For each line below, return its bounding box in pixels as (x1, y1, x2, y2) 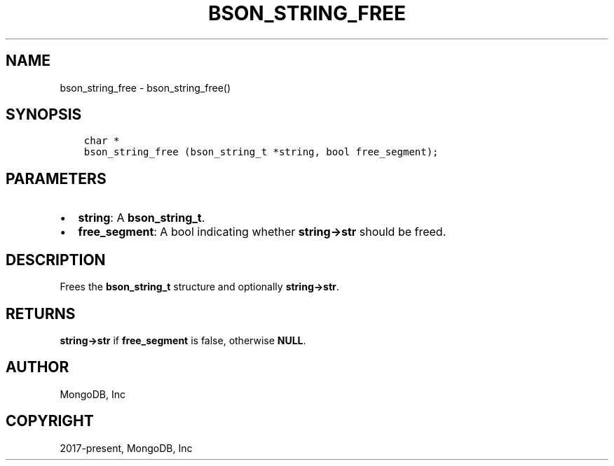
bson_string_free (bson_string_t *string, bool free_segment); (83, 146, 439, 158)
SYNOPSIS (6, 106, 82, 124)
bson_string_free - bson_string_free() (60, 81, 231, 94)
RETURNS (6, 304, 76, 323)
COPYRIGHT (6, 412, 94, 430)
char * (83, 135, 120, 147)
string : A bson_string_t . (78, 211, 205, 225)
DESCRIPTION (6, 250, 106, 269)
